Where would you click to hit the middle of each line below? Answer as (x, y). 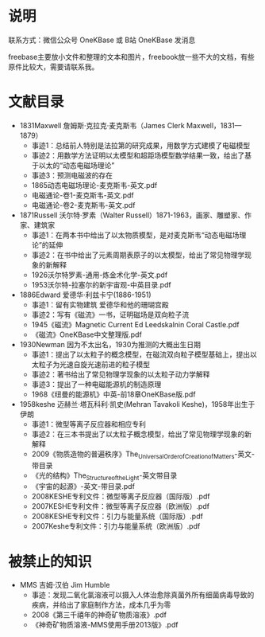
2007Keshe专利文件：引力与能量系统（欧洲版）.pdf (116, 526)
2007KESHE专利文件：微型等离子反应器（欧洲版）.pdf (121, 506)
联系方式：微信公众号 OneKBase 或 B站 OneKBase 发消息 (102, 40)
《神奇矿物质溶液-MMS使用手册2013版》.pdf (105, 625)
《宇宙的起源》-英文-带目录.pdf (83, 487)
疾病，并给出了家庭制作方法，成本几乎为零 (101, 605)
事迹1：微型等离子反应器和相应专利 (89, 424)
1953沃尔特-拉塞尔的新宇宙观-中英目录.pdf (102, 284)
